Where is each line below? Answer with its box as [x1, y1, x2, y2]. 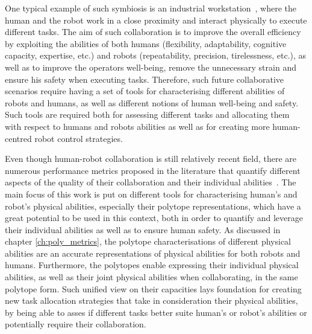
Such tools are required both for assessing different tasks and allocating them [5, 108, 290, 121]
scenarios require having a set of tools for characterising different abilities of [5, 85, 285, 97]
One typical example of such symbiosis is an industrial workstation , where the [5, 2, 297, 14]
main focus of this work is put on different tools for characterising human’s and [5, 187, 298, 200]
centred [5, 132, 32, 144]
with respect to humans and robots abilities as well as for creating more [5, 120, 270, 132]
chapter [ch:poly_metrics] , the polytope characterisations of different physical [5, 235, 291, 248]
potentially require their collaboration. [5, 318, 146, 330]
